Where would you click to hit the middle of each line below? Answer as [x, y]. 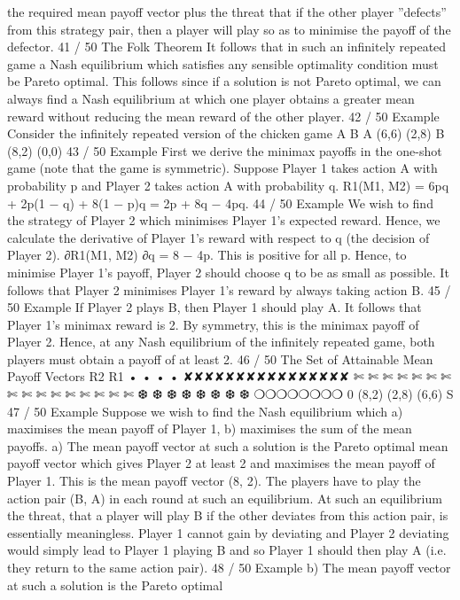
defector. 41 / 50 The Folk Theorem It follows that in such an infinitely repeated [227, 47]
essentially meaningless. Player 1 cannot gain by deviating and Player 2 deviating [228, 532]
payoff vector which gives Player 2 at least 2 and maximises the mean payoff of [221, 463]
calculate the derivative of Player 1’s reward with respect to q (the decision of [218, 237]
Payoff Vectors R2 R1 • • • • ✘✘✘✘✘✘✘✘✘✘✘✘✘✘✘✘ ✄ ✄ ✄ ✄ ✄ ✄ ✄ [230, 376]
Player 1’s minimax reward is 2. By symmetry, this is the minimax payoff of [213, 324]
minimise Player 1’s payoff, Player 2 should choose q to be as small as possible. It [228, 272]
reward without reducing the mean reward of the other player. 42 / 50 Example [223, 116]
